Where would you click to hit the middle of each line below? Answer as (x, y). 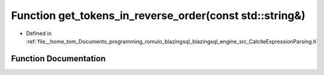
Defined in (39, 33)
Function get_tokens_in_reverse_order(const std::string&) (158, 15)
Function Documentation (58, 59)
